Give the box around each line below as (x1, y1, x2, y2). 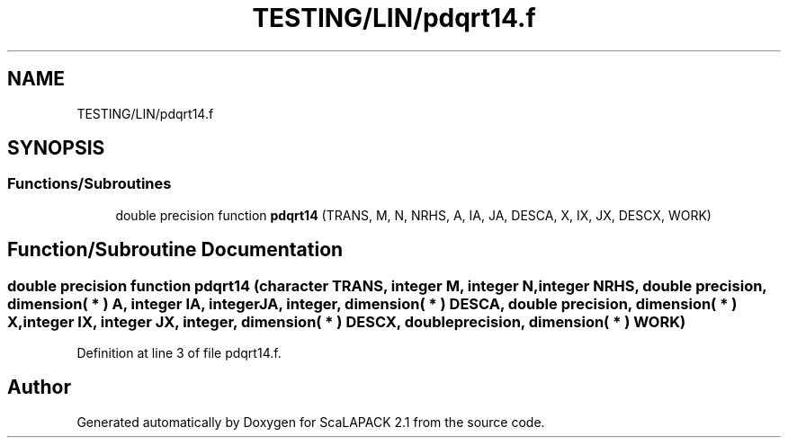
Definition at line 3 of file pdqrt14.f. (76, 345, 282, 361)
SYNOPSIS (7, 137, 105, 160)
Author (7, 376, 71, 399)
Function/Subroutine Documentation (7, 238, 344, 262)
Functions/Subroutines (7, 174, 172, 193)
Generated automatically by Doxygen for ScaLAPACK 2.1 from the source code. (76, 414, 545, 430)
